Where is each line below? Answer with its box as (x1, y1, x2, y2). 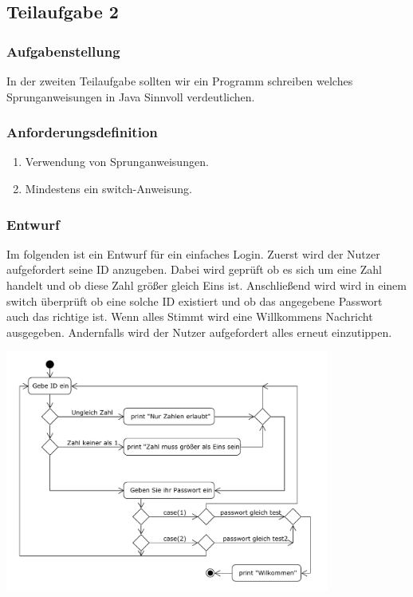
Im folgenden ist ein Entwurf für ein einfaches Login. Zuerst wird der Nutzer (6, 245, 380, 262)
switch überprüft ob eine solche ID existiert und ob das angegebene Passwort (6, 292, 383, 309)
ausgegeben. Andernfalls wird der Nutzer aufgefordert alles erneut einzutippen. (6, 323, 392, 340)
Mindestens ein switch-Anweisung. (25, 180, 192, 196)
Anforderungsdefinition (6, 122, 158, 142)
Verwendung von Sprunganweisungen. (25, 153, 209, 170)
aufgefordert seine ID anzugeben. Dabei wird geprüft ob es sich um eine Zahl (6, 261, 382, 278)
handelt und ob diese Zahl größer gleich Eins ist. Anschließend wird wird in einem (6, 277, 407, 293)
